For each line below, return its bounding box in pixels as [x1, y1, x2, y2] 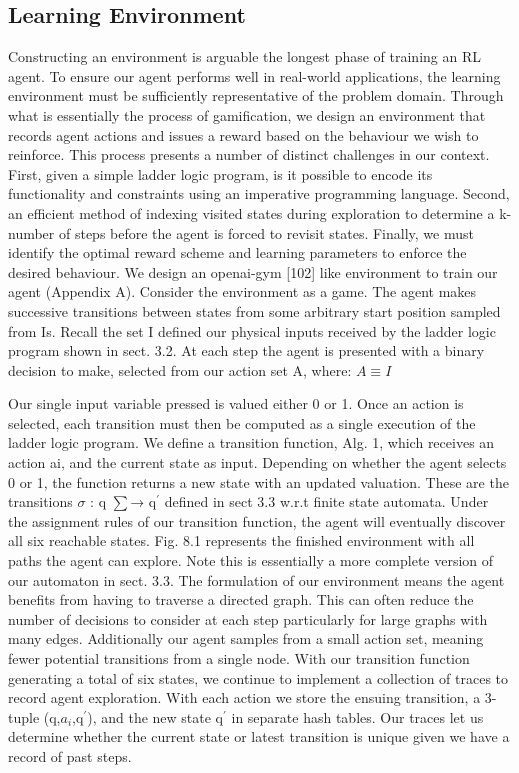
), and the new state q [87, 706, 224, 727]
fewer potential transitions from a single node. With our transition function [8, 648, 470, 669]
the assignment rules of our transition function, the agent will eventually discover [8, 510, 506, 531]
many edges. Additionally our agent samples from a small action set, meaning [8, 628, 484, 649]
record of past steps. [8, 745, 132, 766]
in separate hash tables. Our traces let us [231, 706, 484, 727]
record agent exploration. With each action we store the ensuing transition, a [8, 687, 481, 708]
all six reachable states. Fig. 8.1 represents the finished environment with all [8, 530, 475, 551]
